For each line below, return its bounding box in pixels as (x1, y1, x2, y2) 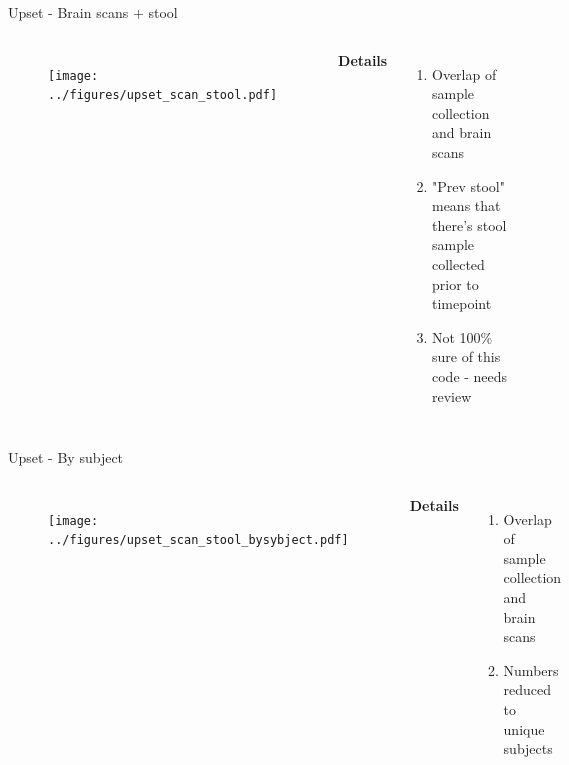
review (431, 385, 472, 406)
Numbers (503, 659, 559, 680)
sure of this (431, 346, 501, 367)
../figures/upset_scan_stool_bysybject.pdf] (48, 533, 349, 548)
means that (431, 195, 501, 216)
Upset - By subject (8, 447, 124, 468)
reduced (503, 679, 552, 700)
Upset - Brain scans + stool (8, 2, 178, 22)
